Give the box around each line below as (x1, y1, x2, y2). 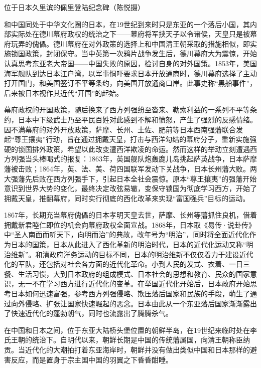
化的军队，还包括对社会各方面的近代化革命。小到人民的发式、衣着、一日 (4, 259, 243, 269)
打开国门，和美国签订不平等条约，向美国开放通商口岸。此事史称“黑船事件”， (4, 78, 257, 88)
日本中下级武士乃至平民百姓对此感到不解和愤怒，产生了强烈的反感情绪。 (18, 114, 257, 124)
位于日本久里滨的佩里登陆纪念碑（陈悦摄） (4, 2, 145, 12)
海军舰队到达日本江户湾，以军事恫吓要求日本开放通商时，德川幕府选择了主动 (4, 68, 257, 78)
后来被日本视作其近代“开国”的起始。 (4, 87, 123, 98)
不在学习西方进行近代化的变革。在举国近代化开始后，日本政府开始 (32, 278, 250, 289)
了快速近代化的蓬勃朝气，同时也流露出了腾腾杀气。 (4, 308, 173, 318)
